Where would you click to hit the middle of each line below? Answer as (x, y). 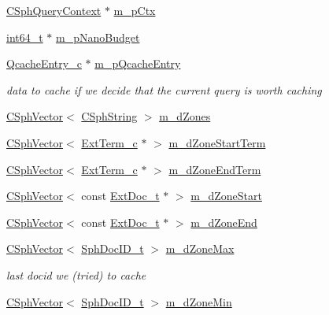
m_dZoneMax (200, 248)
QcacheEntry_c (44, 63)
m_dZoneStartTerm (217, 142)
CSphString (109, 116)
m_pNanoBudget (98, 37)
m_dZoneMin (199, 301)
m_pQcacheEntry (138, 63)
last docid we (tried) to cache (76, 274)
